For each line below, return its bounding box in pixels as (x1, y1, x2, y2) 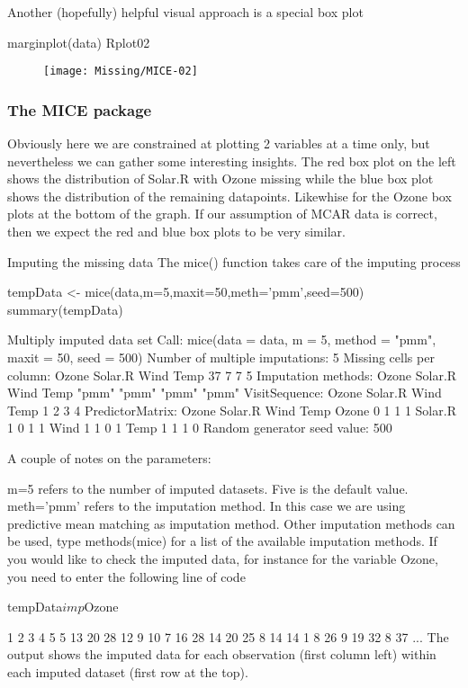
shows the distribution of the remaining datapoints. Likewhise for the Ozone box (7, 186, 452, 205)
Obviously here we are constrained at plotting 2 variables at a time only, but (7, 134, 430, 153)
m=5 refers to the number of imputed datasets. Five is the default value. (7, 478, 409, 497)
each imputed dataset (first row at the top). (7, 662, 248, 681)
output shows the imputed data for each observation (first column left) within (7, 645, 436, 664)
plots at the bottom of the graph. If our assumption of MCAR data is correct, (7, 204, 437, 223)
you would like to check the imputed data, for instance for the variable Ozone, (7, 549, 438, 567)
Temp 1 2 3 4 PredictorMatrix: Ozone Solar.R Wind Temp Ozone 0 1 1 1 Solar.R (7, 400, 456, 419)
